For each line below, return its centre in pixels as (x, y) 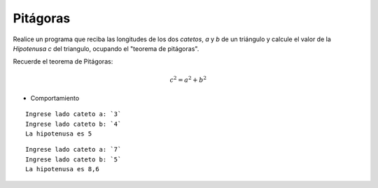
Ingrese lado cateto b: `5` (73, 159)
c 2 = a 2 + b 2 (188, 79)
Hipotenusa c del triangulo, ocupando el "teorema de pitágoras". (106, 48)
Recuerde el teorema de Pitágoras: (63, 62)
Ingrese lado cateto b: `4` (73, 124)
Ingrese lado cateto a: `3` (73, 114)
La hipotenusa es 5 (59, 134)
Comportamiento (55, 98)
